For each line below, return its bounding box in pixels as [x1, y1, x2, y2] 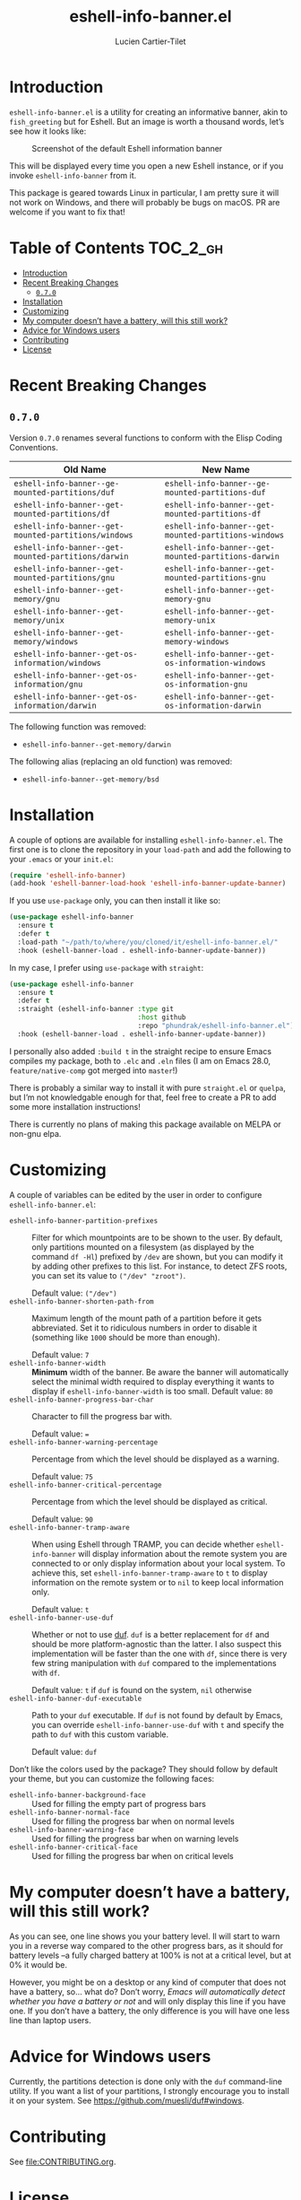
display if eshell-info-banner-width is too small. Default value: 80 [31, 1385, 273, 1396]
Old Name [63, 463, 107, 476]
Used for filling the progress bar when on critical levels [31, 1850, 235, 1861]
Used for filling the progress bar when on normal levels [31, 1815, 235, 1827]
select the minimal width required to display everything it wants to [31, 1375, 275, 1387]
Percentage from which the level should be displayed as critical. [31, 1496, 268, 1506]
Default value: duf [31, 1746, 98, 1757]
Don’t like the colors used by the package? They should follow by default [9, 1763, 279, 1774]
